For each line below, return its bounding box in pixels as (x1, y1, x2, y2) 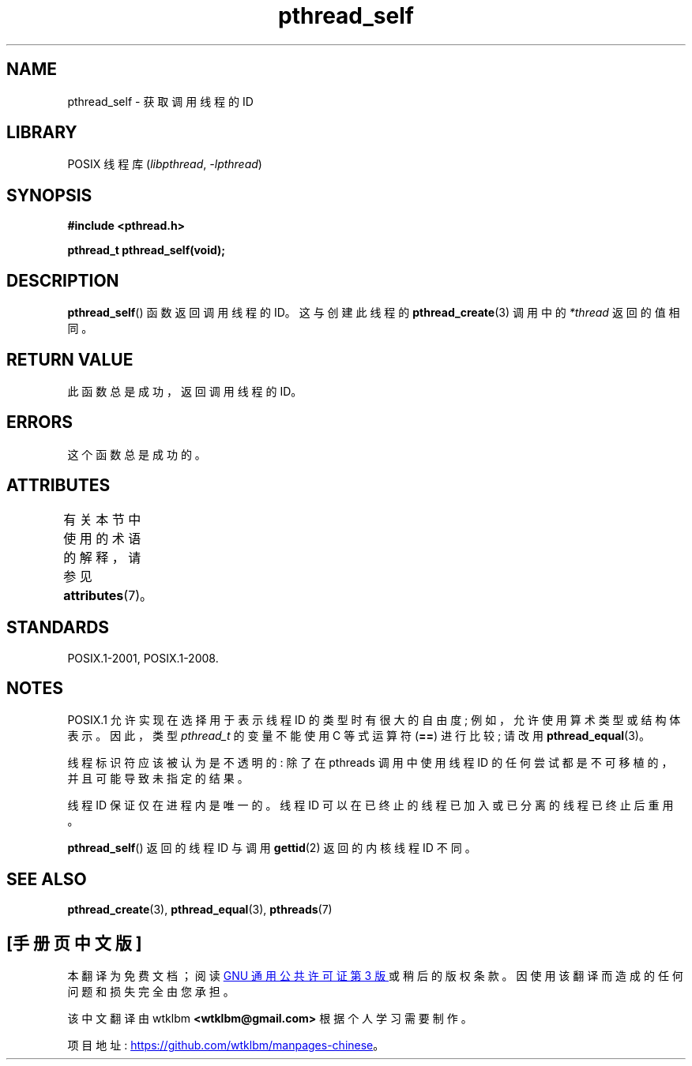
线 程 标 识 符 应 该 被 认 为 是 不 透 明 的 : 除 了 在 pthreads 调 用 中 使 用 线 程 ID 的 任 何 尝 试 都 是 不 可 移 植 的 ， (67, 756, 673, 770)
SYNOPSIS (6, 185, 92, 205)
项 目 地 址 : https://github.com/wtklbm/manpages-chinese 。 (67, 1038, 385, 1053)
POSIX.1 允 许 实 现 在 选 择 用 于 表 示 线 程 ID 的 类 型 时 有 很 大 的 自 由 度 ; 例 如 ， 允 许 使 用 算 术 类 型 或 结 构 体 (67, 713, 681, 727)
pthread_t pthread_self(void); (67, 243, 226, 257)
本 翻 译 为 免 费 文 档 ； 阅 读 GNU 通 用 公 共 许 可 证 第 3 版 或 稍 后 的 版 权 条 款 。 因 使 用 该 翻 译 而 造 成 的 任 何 (67, 969, 683, 983)
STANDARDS (6, 617, 110, 638)
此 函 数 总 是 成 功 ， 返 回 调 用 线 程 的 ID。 (67, 384, 303, 398)
